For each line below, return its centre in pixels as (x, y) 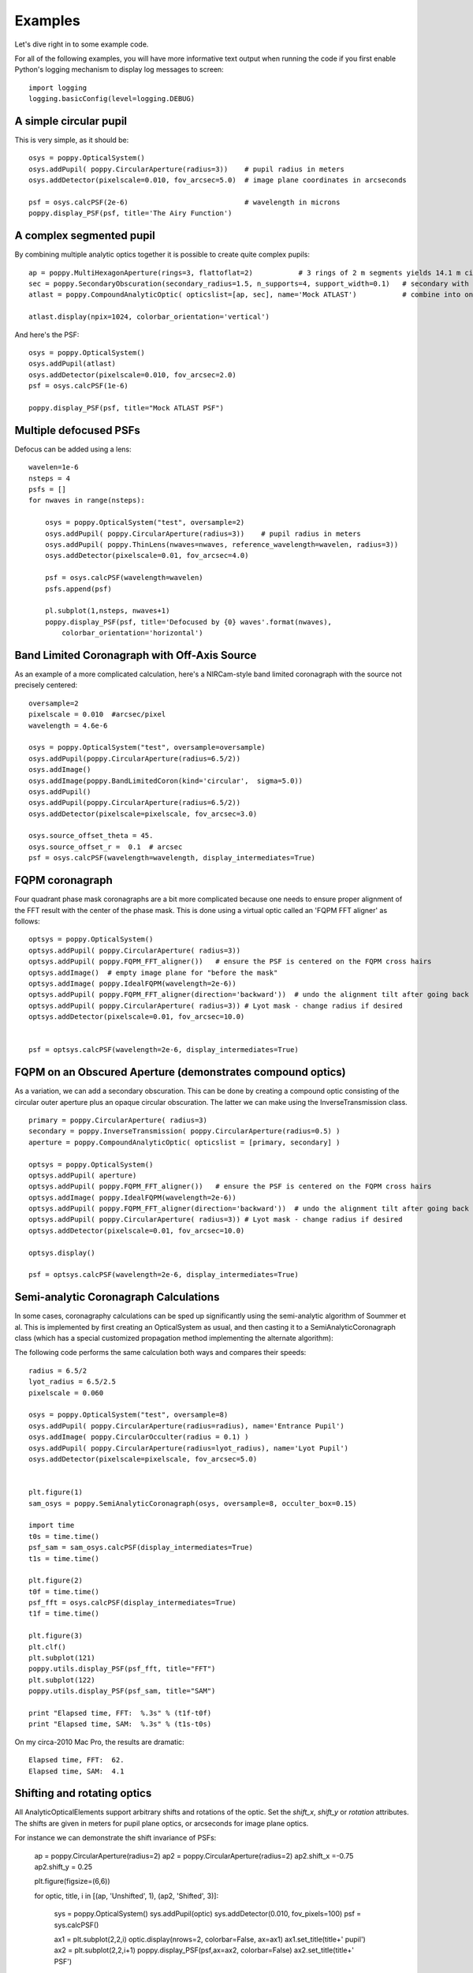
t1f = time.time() (64, 1614)
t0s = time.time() (64, 1536)
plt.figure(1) (56, 1492)
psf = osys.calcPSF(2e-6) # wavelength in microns (184, 202)
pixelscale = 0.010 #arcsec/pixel (97, 715)
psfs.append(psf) (78, 589)
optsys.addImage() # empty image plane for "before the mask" (153, 972)
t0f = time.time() (64, 1591)
